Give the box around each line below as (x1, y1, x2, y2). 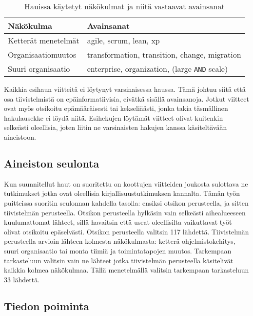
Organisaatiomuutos (8, 49, 77, 60)
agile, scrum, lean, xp (87, 35, 160, 46)
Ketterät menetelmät (8, 35, 79, 46)
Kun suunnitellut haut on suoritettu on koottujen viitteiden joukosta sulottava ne (4, 178, 248, 189)
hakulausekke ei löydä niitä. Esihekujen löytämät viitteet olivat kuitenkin (4, 112, 223, 123)
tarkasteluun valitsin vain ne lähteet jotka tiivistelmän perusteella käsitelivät (4, 255, 234, 265)
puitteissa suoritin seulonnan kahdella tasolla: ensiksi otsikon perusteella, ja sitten (4, 197, 249, 208)
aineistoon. (4, 131, 36, 142)
